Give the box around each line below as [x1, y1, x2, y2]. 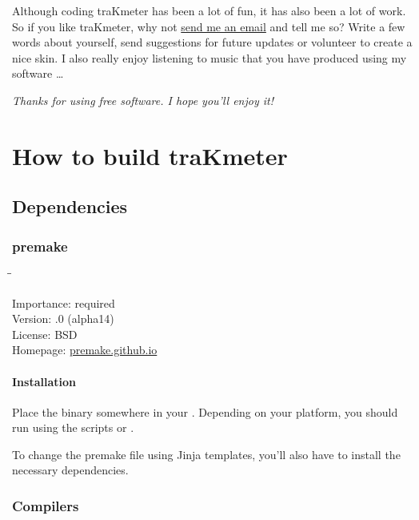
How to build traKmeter [12, 139, 288, 171]
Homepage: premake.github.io [12, 341, 158, 358]
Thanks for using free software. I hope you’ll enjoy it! [12, 91, 273, 108]
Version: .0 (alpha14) [12, 310, 114, 327]
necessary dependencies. [12, 462, 129, 478]
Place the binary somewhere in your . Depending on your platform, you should [12, 403, 398, 420]
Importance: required [12, 294, 115, 311]
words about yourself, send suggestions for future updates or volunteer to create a [12, 34, 413, 50]
